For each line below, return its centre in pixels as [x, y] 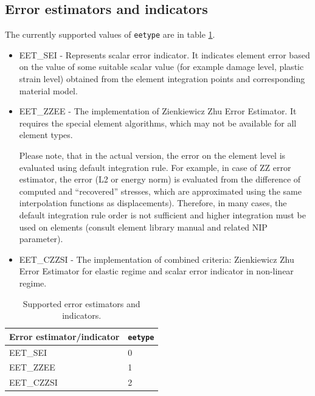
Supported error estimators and [81, 303]
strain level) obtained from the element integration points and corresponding [162, 79]
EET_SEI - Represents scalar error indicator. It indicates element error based [164, 54]
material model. [48, 90]
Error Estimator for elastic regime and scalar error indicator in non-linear [156, 271]
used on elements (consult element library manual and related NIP [143, 227]
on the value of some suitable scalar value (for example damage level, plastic [161, 67]
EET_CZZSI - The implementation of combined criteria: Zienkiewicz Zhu [157, 259]
